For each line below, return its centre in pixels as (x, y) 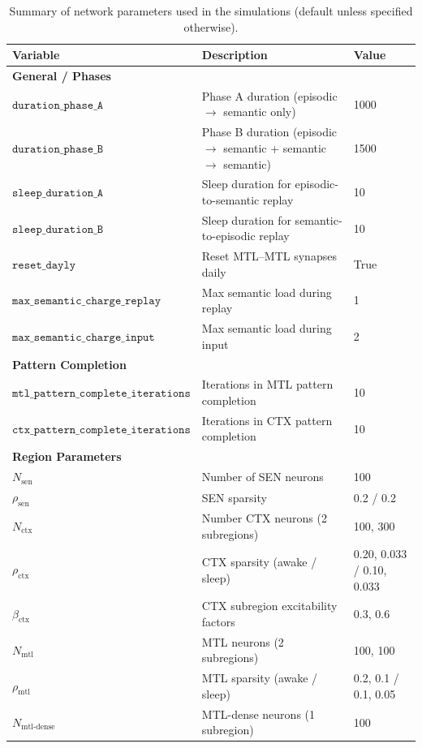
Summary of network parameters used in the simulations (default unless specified (211, 11)
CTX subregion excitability (269, 606)
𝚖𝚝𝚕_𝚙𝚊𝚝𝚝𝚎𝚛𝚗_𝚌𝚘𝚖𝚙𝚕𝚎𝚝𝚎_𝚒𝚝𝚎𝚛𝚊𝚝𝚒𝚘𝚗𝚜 (101, 394)
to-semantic (230, 199)
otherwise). (211, 26)
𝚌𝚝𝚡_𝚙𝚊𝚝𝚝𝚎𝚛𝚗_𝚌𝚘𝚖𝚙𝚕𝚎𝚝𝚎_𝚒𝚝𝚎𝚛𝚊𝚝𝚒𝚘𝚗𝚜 (101, 430)
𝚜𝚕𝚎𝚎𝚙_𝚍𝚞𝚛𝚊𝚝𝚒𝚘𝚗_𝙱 (58, 229)
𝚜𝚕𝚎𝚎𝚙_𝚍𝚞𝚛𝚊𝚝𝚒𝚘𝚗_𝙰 (58, 193)
